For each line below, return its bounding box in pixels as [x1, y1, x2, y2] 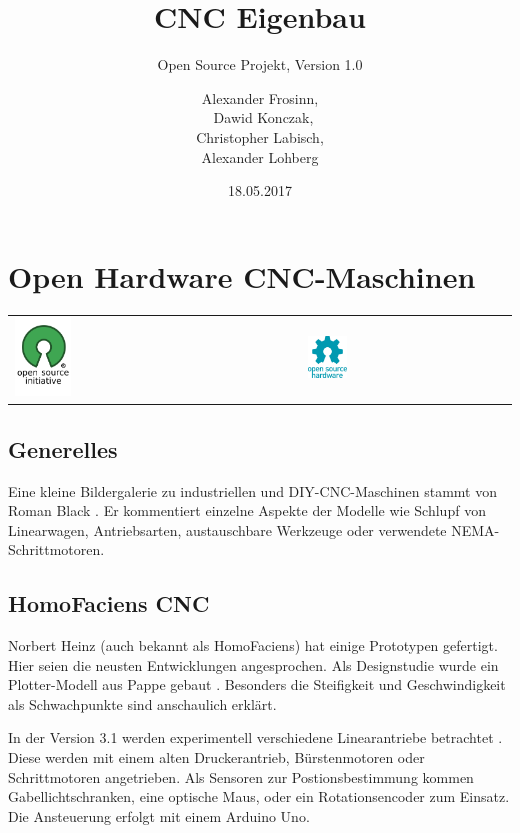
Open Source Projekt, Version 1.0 [157, 54, 363, 75]
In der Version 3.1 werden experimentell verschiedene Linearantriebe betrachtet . [8, 727, 503, 748]
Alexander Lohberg [201, 146, 319, 167]
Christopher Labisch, [196, 126, 324, 147]
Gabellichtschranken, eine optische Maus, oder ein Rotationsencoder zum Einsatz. [8, 786, 510, 807]
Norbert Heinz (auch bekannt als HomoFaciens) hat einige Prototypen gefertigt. [8, 635, 498, 656]
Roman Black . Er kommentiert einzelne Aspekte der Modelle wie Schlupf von [8, 500, 486, 521]
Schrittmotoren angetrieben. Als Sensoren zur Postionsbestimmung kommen [8, 766, 474, 787]
